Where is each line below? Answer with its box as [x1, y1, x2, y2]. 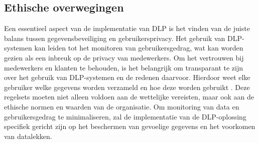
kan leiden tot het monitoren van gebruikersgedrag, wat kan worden [34, 42, 243, 53]
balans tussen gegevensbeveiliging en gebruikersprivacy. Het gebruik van [4, 32, 225, 43]
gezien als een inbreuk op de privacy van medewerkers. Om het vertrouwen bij [4, 52, 244, 62]
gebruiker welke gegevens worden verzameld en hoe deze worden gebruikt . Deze [4, 81, 250, 92]
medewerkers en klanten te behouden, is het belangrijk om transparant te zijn [4, 62, 243, 72]
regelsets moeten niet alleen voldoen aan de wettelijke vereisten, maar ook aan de [4, 91, 254, 102]
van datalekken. [4, 130, 52, 141]
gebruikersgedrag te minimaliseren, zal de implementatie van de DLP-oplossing [4, 111, 246, 121]
